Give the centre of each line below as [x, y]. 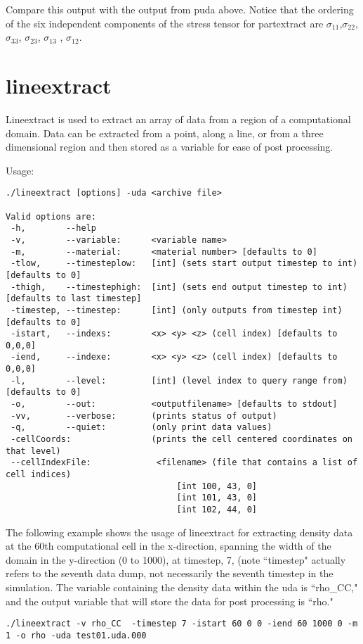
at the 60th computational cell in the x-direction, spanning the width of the [169, 546]
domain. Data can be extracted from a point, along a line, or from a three [165, 133]
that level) [33, 451]
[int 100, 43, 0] [217, 486]
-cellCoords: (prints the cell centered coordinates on [181, 440]
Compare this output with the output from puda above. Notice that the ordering [180, 9]
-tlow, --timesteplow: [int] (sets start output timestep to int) [184, 264]
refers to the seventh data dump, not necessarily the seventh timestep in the [170, 573]
